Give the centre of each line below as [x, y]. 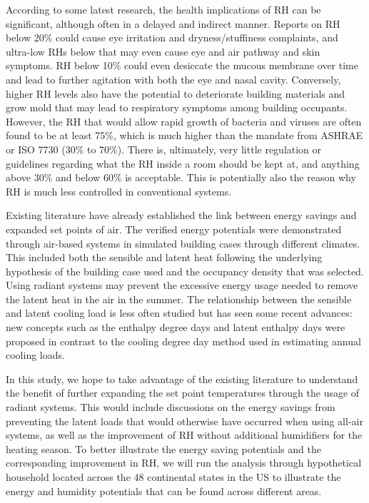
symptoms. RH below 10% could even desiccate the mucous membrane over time [182, 65]
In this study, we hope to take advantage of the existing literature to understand [182, 378]
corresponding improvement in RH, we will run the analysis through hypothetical [184, 463]
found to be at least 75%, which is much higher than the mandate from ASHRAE [184, 135]
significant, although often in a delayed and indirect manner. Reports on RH [173, 23]
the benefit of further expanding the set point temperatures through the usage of [183, 393]
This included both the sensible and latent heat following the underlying [164, 257]
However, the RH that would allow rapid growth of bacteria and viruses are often [184, 121]
